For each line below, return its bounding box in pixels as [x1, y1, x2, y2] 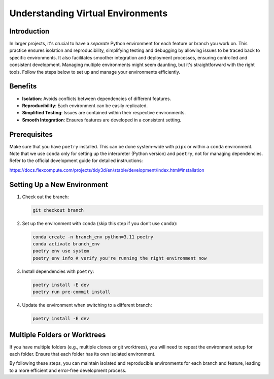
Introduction [9, 27, 50, 36]
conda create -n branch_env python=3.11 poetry [32, 234, 153, 240]
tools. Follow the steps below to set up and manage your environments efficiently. [9, 69, 180, 75]
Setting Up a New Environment [9, 180, 109, 189]
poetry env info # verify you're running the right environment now [32, 255, 207, 261]
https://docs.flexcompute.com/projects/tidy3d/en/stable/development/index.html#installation [9, 167, 205, 173]
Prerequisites [9, 130, 53, 139]
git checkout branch [32, 207, 84, 213]
